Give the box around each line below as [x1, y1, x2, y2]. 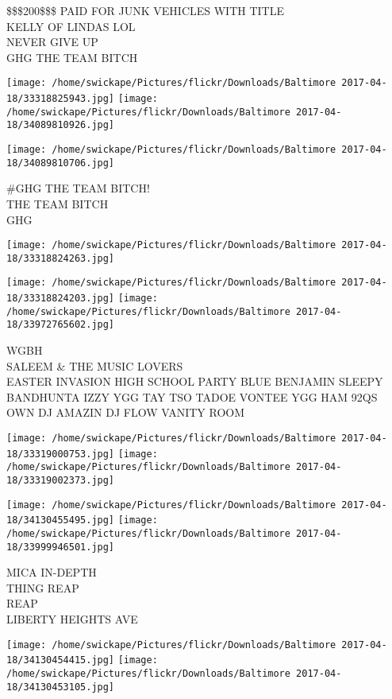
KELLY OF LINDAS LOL [6, 17, 136, 34]
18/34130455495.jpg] [6, 515, 115, 526]
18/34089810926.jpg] [6, 119, 115, 131]
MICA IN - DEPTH [6, 564, 97, 581]
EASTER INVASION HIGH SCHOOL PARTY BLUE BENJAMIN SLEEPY [6, 373, 383, 390]
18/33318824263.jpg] [6, 252, 115, 264]
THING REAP [6, 579, 79, 596]
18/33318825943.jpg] [6, 93, 115, 105]
